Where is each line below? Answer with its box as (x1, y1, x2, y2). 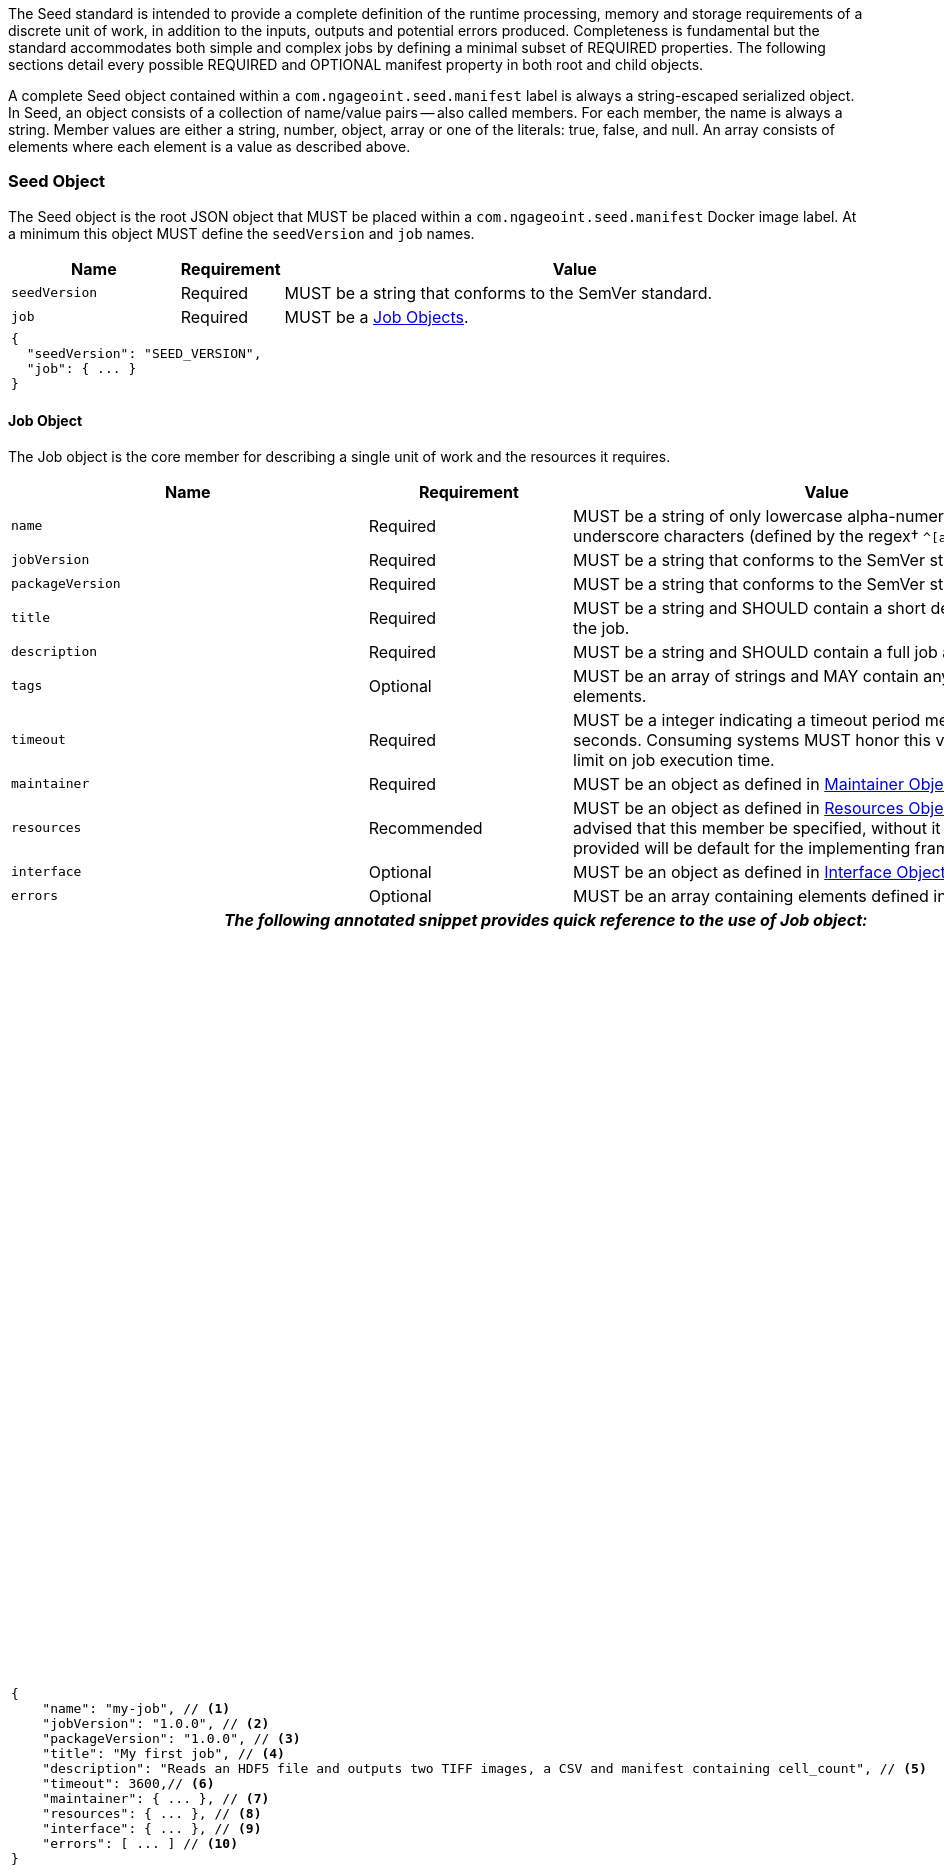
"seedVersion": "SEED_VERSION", (26, 345, 262, 361)
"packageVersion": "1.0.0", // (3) (42, 1731, 301, 1747)
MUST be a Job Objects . (284, 306, 469, 327)
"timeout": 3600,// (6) (42, 1776, 215, 1792)
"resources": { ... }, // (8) (42, 1806, 262, 1822)
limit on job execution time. (573, 749, 775, 770)
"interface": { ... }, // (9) (42, 1821, 262, 1837)
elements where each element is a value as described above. (8, 138, 411, 155)
